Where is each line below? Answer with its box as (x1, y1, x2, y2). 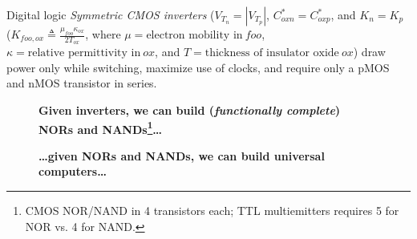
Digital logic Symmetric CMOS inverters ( (6, 6, 215, 22)
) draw (353, 43, 386, 60)
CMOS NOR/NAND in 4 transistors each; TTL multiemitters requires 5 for (25, 202, 399, 219)
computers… (38, 163, 107, 180)
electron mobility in (146, 30, 243, 41)
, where (85, 26, 121, 42)
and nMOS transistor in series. (6, 75, 157, 91)
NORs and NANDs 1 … (38, 118, 163, 137)
